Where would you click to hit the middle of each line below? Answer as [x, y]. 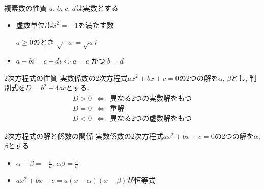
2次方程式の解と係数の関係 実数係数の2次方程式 [84, 135]
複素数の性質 [25, 8]
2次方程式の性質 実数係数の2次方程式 [66, 77]
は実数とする [97, 8]
